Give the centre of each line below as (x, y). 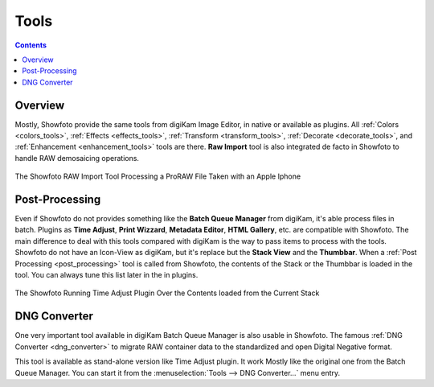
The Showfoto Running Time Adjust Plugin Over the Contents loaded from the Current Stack (167, 293)
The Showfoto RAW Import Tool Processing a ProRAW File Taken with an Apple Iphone (158, 176)
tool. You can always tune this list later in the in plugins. (106, 275)
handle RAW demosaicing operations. (77, 158)
